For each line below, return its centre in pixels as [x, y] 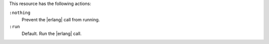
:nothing [20, 13]
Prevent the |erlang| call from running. [61, 19]
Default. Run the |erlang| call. [52, 33]
